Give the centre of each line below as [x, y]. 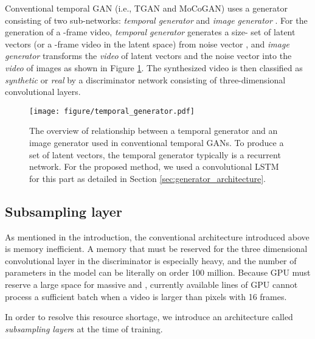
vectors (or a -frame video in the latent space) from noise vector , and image [147, 44]
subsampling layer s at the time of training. [84, 328]
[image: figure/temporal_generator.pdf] [112, 111]
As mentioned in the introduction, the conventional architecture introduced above [157, 236]
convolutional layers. [43, 92]
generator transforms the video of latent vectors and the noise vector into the [148, 56]
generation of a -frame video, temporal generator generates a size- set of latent [150, 32]
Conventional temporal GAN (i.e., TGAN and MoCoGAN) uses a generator [146, 8]
